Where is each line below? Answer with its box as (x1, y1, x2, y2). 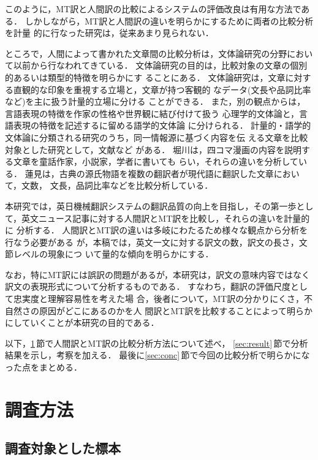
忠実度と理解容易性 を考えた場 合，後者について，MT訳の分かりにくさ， (13, 292, 304, 305)
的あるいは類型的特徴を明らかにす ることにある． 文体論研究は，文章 (5, 70, 286, 83)
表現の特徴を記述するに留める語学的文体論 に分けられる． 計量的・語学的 (13, 119, 311, 132)
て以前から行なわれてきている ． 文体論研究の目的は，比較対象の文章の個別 (5, 59, 308, 72)
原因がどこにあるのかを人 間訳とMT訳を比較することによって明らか (39, 304, 313, 317)
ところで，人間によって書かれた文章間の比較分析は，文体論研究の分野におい (5, 47, 313, 59)
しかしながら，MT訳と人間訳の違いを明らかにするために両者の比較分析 (25, 14, 314, 27)
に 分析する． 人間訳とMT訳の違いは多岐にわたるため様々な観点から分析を (5, 224, 308, 236)
